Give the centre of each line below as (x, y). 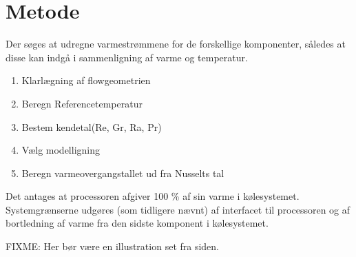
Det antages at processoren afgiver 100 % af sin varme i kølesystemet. (153, 196)
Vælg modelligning (61, 150)
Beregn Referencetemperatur (82, 103)
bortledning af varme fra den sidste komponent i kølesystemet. (137, 223)
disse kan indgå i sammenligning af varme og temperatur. (127, 57)
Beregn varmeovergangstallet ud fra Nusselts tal (123, 173)
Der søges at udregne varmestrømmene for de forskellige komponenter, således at (176, 44)
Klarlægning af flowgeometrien (86, 80)
